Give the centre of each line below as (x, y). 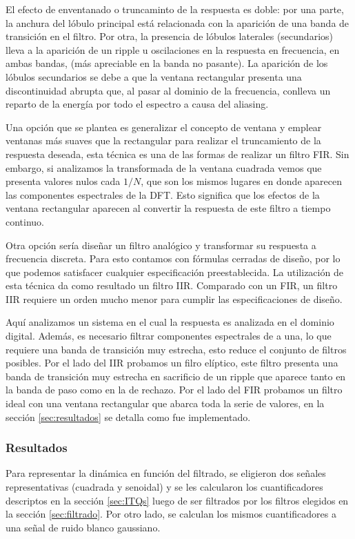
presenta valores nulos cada (63, 181)
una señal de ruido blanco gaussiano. (83, 527)
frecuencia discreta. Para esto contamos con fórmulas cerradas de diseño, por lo (173, 258)
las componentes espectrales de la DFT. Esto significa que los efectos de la (163, 194)
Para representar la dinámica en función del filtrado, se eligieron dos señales (166, 473)
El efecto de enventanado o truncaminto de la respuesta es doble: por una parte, (175, 9)
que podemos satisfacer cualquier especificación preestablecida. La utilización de (174, 272)
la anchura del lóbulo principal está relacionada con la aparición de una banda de (177, 22)
